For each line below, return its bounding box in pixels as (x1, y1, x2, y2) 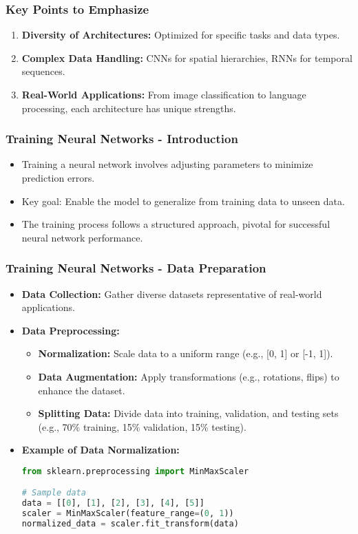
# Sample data (21, 488, 86, 498)
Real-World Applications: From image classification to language (21, 87, 306, 101)
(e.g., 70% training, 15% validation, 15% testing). (38, 419, 246, 434)
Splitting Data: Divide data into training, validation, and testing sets (38, 406, 339, 420)
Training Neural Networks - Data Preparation (6, 259, 266, 277)
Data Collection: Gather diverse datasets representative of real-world (21, 286, 322, 301)
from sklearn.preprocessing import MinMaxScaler (21, 466, 249, 476)
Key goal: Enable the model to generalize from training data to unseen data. (21, 193, 345, 208)
